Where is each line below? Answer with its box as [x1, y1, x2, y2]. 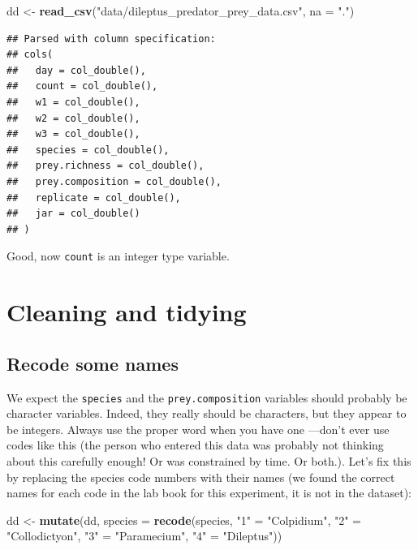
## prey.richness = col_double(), [6, 160, 205, 172]
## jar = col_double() [6, 208, 140, 220]
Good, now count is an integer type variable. [6, 247, 230, 264]
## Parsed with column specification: [6, 32, 216, 45]
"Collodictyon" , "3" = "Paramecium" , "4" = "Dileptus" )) [6, 527, 282, 544]
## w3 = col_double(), [6, 128, 140, 140]
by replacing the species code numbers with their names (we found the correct [6, 468, 395, 485]
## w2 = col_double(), [6, 112, 140, 124]
